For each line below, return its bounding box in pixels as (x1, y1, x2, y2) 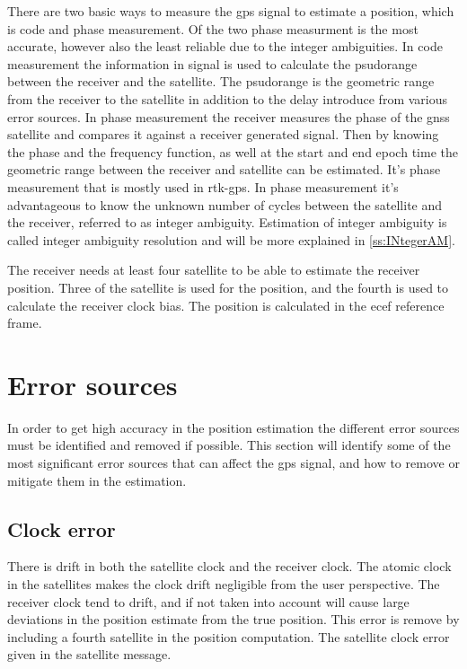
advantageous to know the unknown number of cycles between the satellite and (7, 195, 443, 214)
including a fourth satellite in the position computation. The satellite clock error (7, 627, 450, 646)
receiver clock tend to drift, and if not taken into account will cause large (7, 592, 410, 611)
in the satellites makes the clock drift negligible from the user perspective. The (7, 574, 440, 593)
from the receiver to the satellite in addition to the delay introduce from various (7, 89, 447, 108)
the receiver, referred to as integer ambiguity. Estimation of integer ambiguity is (7, 213, 447, 232)
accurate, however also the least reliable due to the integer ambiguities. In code (7, 37, 443, 56)
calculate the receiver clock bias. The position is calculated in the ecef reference (7, 295, 445, 314)
